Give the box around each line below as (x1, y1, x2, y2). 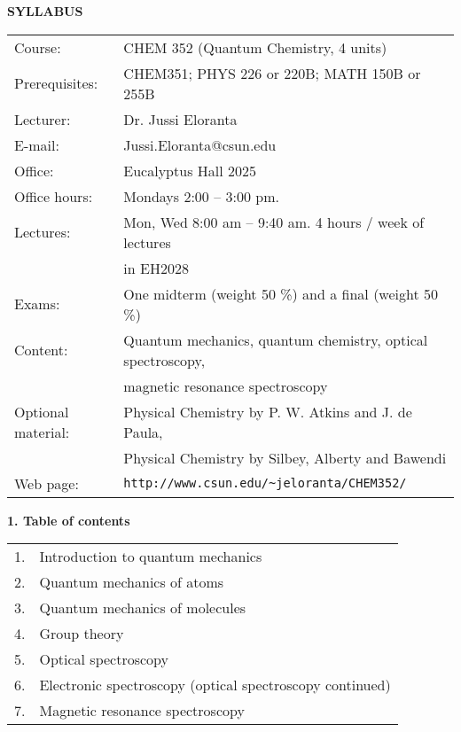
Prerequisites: (14, 73, 98, 94)
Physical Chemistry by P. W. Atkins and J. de (123, 401, 412, 422)
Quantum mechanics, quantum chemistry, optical (123, 329, 428, 350)
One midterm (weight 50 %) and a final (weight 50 (123, 283, 439, 304)
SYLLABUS (7, 2, 83, 19)
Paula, (123, 421, 163, 442)
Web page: (14, 472, 79, 494)
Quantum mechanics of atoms (39, 572, 224, 593)
